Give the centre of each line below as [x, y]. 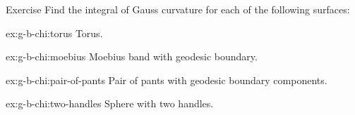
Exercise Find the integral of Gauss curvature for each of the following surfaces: [178, 9]
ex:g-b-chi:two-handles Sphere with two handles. [110, 103]
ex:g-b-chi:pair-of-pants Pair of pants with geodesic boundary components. [167, 80]
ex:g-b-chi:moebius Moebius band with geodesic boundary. [132, 56]
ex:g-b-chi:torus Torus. [54, 33]
